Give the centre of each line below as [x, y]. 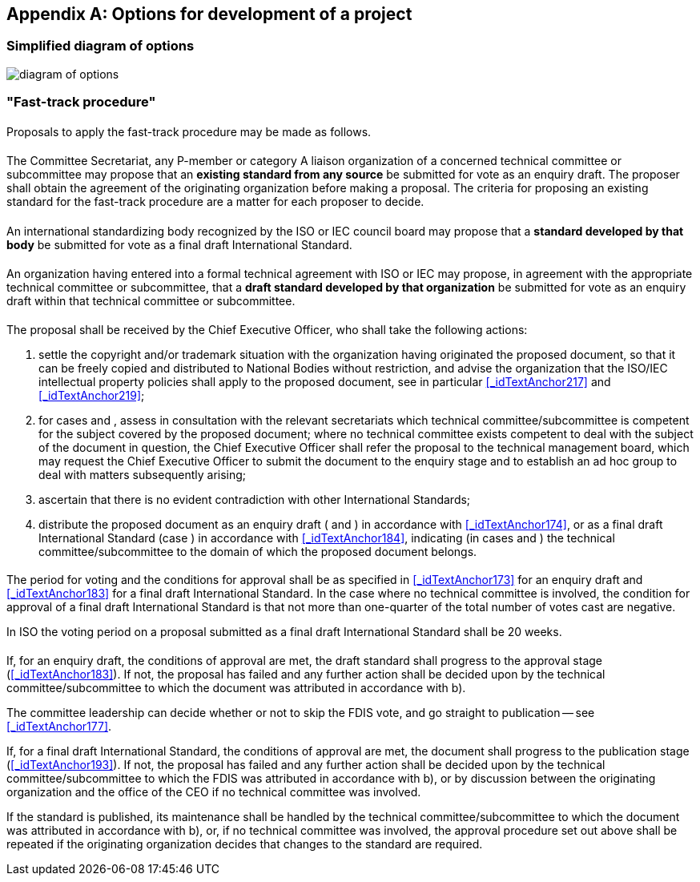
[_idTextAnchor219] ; [92, 395]
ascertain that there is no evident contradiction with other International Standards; [255, 499]
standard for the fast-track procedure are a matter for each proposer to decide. [215, 202]
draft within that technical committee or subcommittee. [151, 300]
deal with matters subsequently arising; [143, 474]
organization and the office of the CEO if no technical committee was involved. [214, 791]
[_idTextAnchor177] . [59, 726]
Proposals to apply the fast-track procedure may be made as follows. [189, 131]
